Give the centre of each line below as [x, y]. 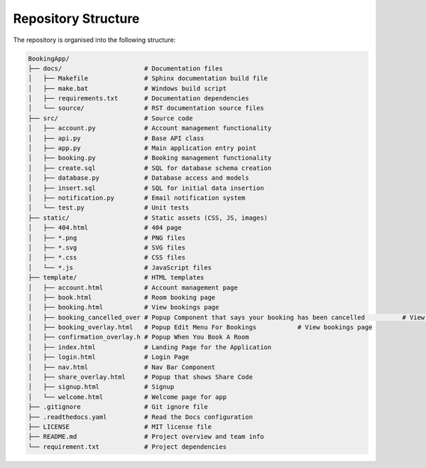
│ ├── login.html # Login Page [109, 357]
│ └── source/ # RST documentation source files [146, 108]
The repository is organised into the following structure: [94, 40]
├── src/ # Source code [110, 118]
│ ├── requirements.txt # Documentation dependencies [138, 99]
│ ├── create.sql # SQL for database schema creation [150, 168]
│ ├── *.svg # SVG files [107, 248]
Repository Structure [76, 18]
